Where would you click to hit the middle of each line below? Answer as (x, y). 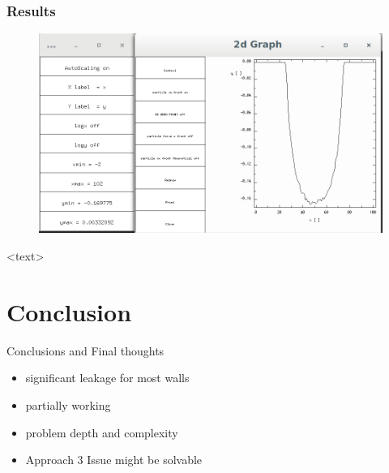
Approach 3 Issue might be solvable (114, 460)
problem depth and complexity (102, 432)
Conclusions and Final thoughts (85, 350)
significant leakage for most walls (107, 378)
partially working (68, 404)
